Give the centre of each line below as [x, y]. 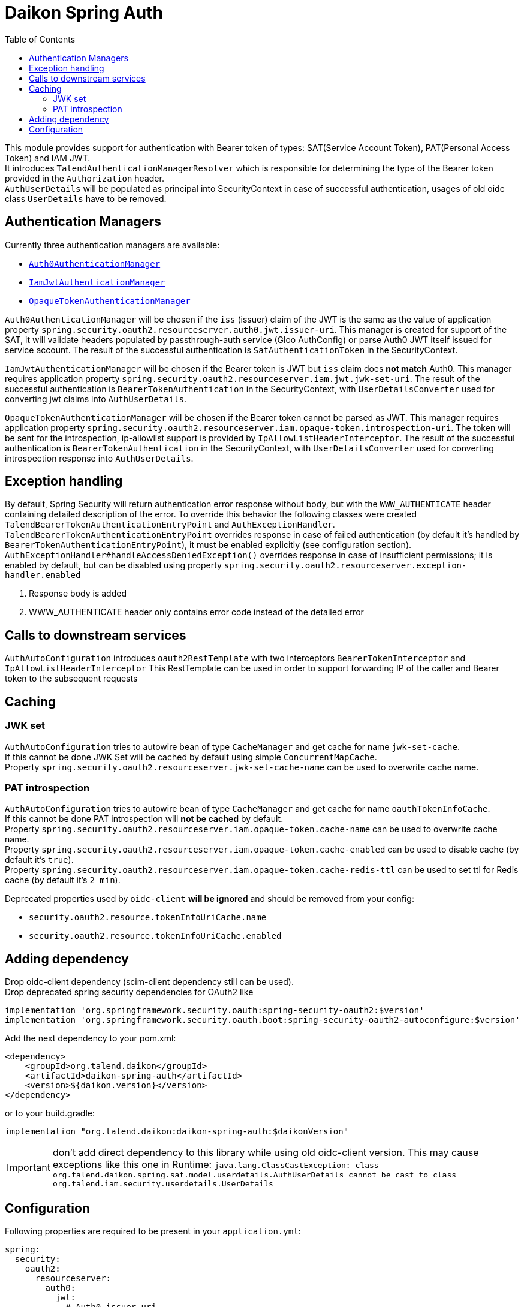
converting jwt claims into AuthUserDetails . [96, 399]
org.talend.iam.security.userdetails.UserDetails [163, 1184]
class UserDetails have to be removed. [86, 198]
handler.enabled [43, 575]
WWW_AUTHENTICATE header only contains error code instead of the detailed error [196, 612]
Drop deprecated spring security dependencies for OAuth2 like [129, 992]
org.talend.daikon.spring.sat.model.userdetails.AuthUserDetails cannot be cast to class [255, 1175]
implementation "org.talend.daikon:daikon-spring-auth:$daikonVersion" [177, 1132]
